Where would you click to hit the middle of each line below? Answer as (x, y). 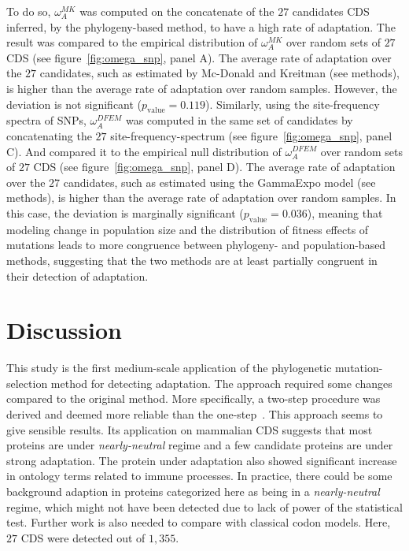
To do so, (29, 11)
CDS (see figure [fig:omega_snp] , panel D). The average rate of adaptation (214, 167)
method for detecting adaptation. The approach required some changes (221, 383)
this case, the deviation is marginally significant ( (125, 212)
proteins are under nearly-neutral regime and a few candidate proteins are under (200, 445)
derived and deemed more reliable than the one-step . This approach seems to (195, 414)
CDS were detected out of (83, 537)
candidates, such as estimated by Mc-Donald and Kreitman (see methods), (219, 73)
